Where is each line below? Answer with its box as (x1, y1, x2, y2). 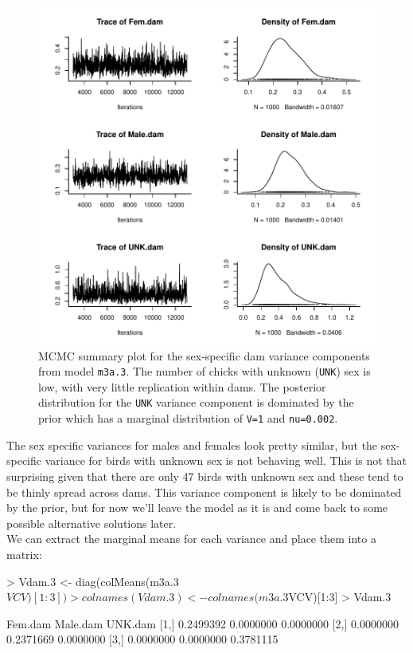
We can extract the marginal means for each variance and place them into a (6, 530, 376, 547)
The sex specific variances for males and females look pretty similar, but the (6, 436, 378, 453)
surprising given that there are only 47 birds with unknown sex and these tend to (6, 467, 403, 484)
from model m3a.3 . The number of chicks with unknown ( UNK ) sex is (38, 363, 371, 380)
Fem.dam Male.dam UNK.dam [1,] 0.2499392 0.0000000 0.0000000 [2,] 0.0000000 (6, 615, 399, 631)
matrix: (6, 545, 42, 562)
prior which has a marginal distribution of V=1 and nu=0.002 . (38, 410, 338, 427)
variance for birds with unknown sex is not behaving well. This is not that (45, 452, 407, 469)
